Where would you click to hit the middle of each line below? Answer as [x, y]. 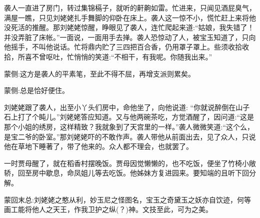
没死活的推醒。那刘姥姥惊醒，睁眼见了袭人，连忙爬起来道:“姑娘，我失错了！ [129, 27]
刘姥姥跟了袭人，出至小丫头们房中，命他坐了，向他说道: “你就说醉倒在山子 [127, 107]
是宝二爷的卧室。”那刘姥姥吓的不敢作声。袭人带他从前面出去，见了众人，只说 [130, 136]
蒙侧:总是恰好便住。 [36, 90]
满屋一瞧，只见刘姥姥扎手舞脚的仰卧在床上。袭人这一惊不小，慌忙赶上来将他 [130, 17]
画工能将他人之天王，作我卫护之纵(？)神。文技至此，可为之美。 [108, 209]
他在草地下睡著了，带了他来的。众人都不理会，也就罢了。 [98, 146]
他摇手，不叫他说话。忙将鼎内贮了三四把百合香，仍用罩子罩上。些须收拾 [123, 47]
